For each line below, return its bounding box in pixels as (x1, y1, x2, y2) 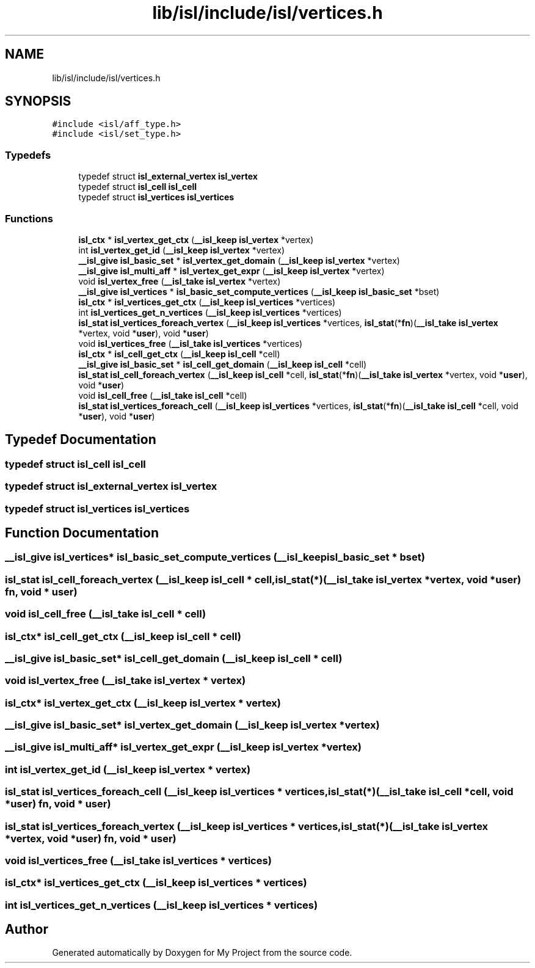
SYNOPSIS (5, 93, 71, 109)
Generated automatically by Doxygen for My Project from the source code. (52, 947, 352, 958)
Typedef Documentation (5, 432, 156, 448)
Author (5, 922, 48, 937)
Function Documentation (5, 525, 159, 540)
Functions (5, 212, 53, 225)
